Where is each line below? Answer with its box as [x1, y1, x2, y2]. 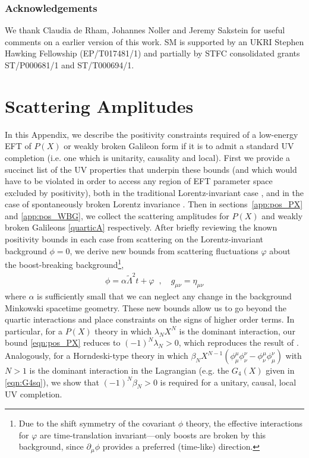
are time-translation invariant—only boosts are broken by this [40, 428, 266, 441]
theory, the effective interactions [185, 417, 302, 429]
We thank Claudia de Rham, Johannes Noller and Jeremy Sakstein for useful [5, 24, 285, 36]
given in [266, 364, 295, 377]
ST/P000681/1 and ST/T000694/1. [5, 59, 134, 71]
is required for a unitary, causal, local [160, 375, 297, 388]
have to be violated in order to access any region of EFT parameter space [5, 175, 273, 187]
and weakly [261, 209, 303, 222]
